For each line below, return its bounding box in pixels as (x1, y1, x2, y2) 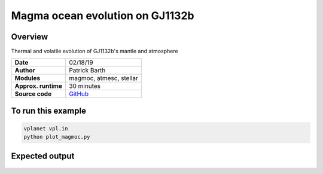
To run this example (11, 105, 87, 116)
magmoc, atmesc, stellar (69, 74, 139, 83)
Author (14, 66, 35, 75)
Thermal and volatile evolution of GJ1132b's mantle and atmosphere (11, 48, 179, 55)
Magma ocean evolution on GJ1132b (11, 9, 194, 22)
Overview (11, 32, 48, 42)
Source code (14, 90, 52, 98)
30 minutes (69, 82, 101, 90)
